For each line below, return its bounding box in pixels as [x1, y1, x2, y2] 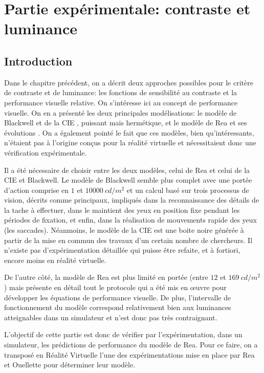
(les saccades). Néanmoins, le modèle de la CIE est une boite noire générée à [4, 225, 244, 235]
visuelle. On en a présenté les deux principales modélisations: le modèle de [4, 107, 237, 118]
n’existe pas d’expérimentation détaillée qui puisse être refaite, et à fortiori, [4, 245, 240, 255]
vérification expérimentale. [4, 147, 87, 158]
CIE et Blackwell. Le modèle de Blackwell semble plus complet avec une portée [4, 174, 252, 185]
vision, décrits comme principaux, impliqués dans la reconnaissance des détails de [4, 194, 259, 205]
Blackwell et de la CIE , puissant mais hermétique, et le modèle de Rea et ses [4, 117, 247, 128]
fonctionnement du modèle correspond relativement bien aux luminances [4, 302, 231, 313]
